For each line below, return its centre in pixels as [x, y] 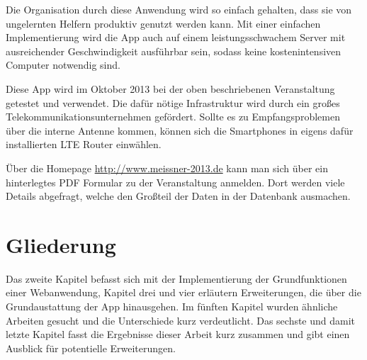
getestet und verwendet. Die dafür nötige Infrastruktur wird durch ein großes [173, 102]
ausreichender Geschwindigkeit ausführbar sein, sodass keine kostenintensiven [174, 51]
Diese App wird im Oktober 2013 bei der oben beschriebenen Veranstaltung [170, 88]
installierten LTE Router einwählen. [84, 144]
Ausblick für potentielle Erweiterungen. [91, 348]
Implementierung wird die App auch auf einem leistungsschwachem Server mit [176, 37]
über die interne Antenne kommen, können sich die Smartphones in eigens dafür [180, 130]
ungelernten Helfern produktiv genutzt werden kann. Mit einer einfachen [163, 23]
